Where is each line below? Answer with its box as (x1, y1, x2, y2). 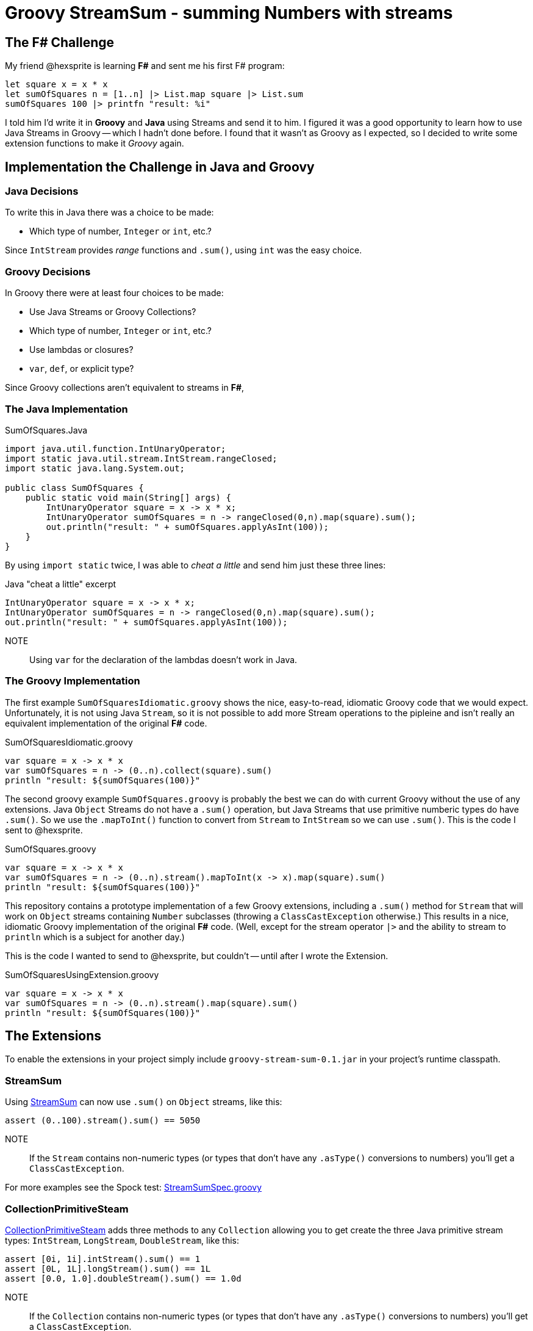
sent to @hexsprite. (5, 824, 83, 835)
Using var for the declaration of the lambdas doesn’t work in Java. (29, 654, 298, 665)
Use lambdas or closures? (29, 344, 134, 355)
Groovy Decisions (5, 265, 91, 278)
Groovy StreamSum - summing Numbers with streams (5, 2, 453, 23)
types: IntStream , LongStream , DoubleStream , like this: (5, 1235, 240, 1246)
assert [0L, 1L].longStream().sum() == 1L (5, 1263, 211, 1274)
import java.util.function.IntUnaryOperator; (5, 443, 226, 454)
